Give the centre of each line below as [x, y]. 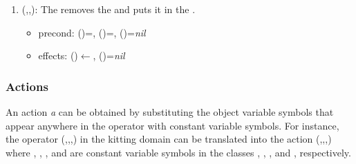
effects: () [58, 55]
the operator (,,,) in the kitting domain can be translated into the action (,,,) [169, 139]
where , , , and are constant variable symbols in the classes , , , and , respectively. [178, 152]
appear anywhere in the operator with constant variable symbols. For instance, [172, 125]
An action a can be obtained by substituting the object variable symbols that [170, 112]
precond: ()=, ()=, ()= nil [92, 32]
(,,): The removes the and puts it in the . [109, 9]
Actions [27, 86]
